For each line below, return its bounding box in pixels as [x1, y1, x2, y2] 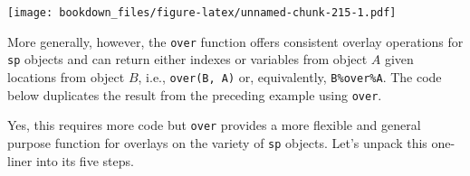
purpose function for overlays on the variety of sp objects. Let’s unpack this [7, 133, 427, 152]
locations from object [7, 67, 125, 86]
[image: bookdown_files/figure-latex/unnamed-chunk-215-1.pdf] [7, 6, 397, 19]
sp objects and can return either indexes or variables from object [7, 50, 368, 69]
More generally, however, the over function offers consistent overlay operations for [7, 32, 464, 51]
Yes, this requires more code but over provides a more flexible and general [7, 116, 421, 134]
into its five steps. [35, 151, 134, 170]
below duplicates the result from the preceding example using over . [7, 85, 382, 104]
